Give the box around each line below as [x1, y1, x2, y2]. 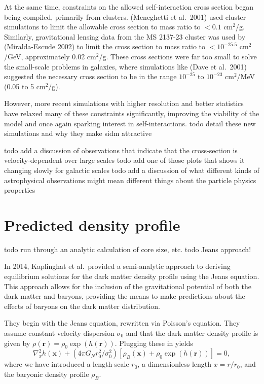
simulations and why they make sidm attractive [4, 128, 152, 138]
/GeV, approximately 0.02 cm [4, 51, 96, 61]
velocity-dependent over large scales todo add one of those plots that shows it [4, 155, 245, 165]
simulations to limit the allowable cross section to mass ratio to [4, 21, 201, 32]
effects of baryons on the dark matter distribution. [4, 300, 161, 311]
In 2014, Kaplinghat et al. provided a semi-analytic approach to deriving [4, 261, 231, 271]
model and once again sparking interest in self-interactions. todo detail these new [4, 118, 256, 128]
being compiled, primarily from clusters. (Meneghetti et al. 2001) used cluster [4, 11, 246, 22]
